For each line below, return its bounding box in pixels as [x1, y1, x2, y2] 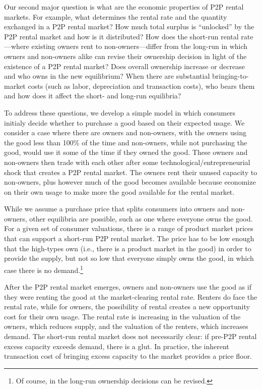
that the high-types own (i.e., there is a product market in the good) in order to [4, 243, 251, 253]
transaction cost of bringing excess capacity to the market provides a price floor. [4, 351, 252, 361]
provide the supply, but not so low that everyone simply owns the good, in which [4, 253, 254, 263]
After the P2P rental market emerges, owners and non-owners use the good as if [4, 282, 251, 292]
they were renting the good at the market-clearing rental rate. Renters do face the [4, 291, 257, 302]
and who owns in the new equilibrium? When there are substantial [4, 71, 210, 81]
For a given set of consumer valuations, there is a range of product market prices [4, 223, 253, 234]
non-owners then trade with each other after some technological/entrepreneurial [4, 156, 250, 167]
